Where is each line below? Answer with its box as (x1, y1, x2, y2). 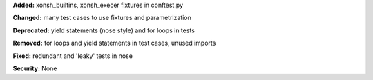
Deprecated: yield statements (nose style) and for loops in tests (12, 26, 195, 34)
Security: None (12, 64, 57, 72)
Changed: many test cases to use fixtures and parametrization (12, 14, 191, 22)
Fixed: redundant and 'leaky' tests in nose (12, 52, 133, 60)
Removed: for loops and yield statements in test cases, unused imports (12, 39, 216, 48)
